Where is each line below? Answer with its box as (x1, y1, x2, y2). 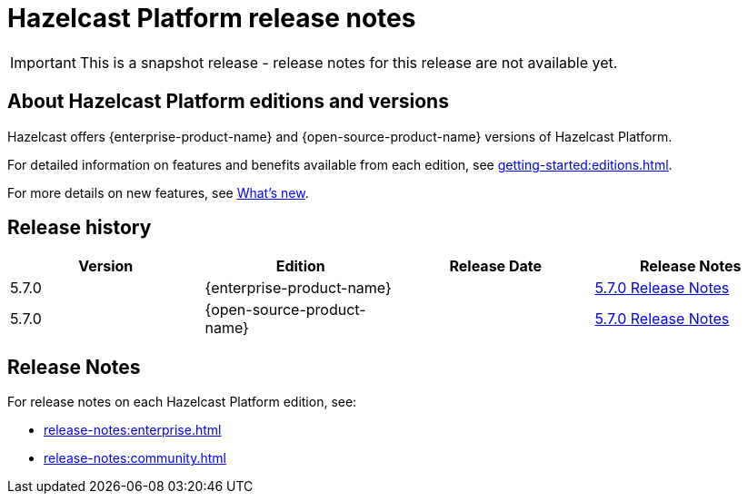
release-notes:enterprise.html (44, 422, 222, 438)
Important (10, 53, 76, 72)
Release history (7, 216, 152, 240)
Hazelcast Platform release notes (7, 3, 416, 34)
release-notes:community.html (44, 450, 226, 467)
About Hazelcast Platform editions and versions (7, 90, 449, 113)
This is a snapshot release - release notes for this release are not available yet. (79, 53, 618, 72)
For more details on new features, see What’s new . (7, 184, 309, 201)
